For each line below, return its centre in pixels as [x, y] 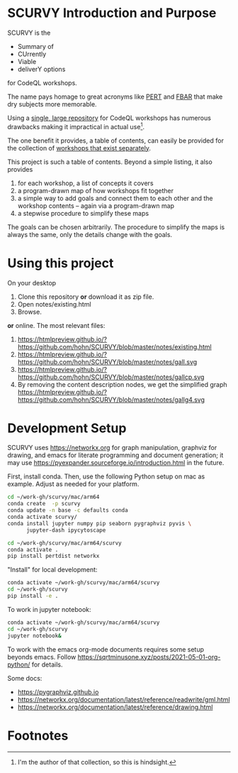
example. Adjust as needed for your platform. [73, 484]
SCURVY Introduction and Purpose [112, 13]
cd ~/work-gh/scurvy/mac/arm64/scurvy [64, 543]
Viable [27, 61]
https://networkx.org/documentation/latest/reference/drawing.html [115, 707]
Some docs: [25, 678]
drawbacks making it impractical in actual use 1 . [76, 126]
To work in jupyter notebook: [49, 609]
